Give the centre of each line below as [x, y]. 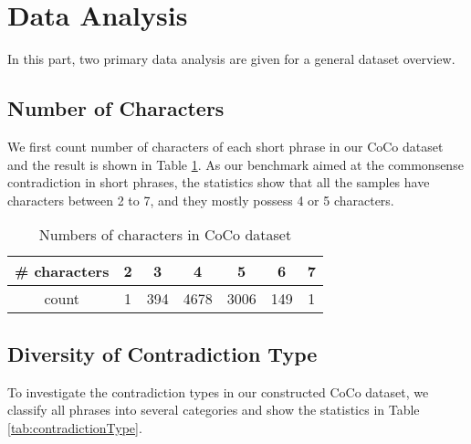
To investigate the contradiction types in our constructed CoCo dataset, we [218, 391]
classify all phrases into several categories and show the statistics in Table [214, 410]
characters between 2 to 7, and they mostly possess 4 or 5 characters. [201, 200]
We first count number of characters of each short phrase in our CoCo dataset [225, 146]
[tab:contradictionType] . [75, 427]
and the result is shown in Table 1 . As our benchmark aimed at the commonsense [235, 164]
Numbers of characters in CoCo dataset [165, 235]
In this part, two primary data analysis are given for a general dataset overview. [231, 59]
